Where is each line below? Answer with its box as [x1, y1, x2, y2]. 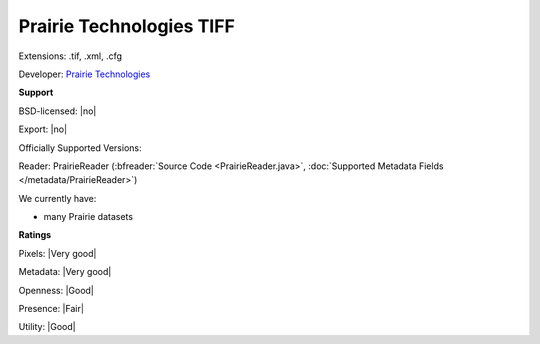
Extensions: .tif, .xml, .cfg [18, 50, 123, 62]
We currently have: [18, 192, 97, 204]
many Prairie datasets [43, 211, 134, 223]
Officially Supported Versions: [18, 141, 142, 154]
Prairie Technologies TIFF [18, 15, 235, 37]
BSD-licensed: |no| [18, 105, 97, 117]
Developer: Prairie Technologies [18, 68, 151, 80]
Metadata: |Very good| [18, 266, 112, 278]
